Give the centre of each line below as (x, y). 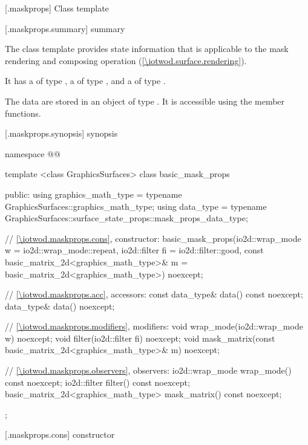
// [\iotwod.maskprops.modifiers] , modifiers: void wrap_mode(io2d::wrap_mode (154, 326)
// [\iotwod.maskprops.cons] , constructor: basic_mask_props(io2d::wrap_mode (153, 238)
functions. (23, 113)
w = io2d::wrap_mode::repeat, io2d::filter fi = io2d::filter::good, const (134, 250)
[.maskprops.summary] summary (65, 28)
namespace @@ (33, 153)
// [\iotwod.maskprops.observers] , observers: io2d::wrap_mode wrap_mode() (148, 370)
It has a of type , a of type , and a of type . (85, 81)
